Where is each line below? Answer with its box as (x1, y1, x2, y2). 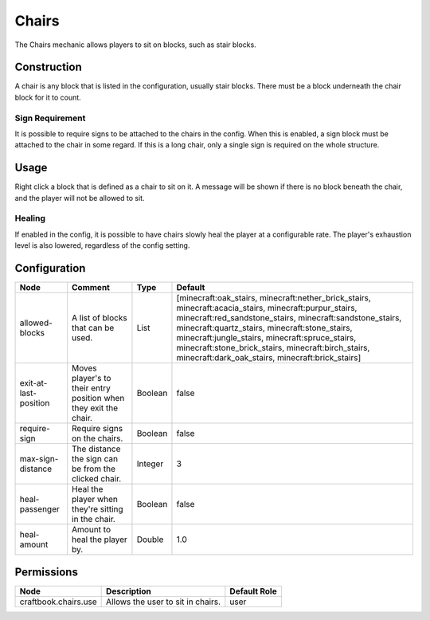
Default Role (229, 586, 278, 597)
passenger (19, 504, 60, 515)
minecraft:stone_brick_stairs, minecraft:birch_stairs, (176, 343, 370, 354)
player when (72, 494, 119, 505)
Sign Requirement (14, 112, 86, 124)
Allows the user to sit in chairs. (106, 596, 221, 607)
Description (106, 586, 151, 597)
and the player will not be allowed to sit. (14, 193, 145, 202)
